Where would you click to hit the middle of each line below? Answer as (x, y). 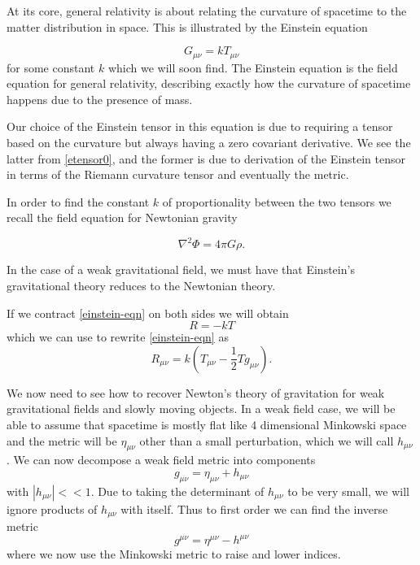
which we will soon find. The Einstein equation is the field (253, 67)
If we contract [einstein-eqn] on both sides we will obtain (148, 313)
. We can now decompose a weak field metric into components (161, 460)
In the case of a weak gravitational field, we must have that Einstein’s (181, 269)
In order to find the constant (78, 201)
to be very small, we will (348, 491)
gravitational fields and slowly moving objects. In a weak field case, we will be (201, 409)
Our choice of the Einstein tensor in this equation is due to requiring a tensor (200, 126)
